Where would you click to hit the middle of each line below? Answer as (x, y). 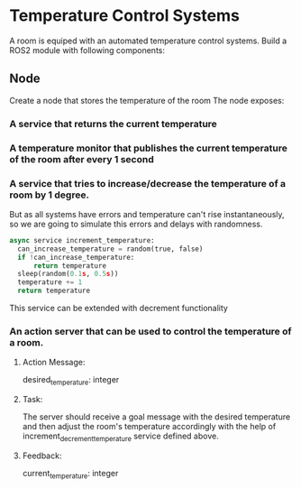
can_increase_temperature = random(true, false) (110, 249)
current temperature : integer (70, 474)
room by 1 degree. (50, 195)
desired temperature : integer (71, 381)
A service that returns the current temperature (114, 124)
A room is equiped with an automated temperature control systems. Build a (148, 41)
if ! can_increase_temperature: (76, 257)
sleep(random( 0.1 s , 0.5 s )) (68, 274)
